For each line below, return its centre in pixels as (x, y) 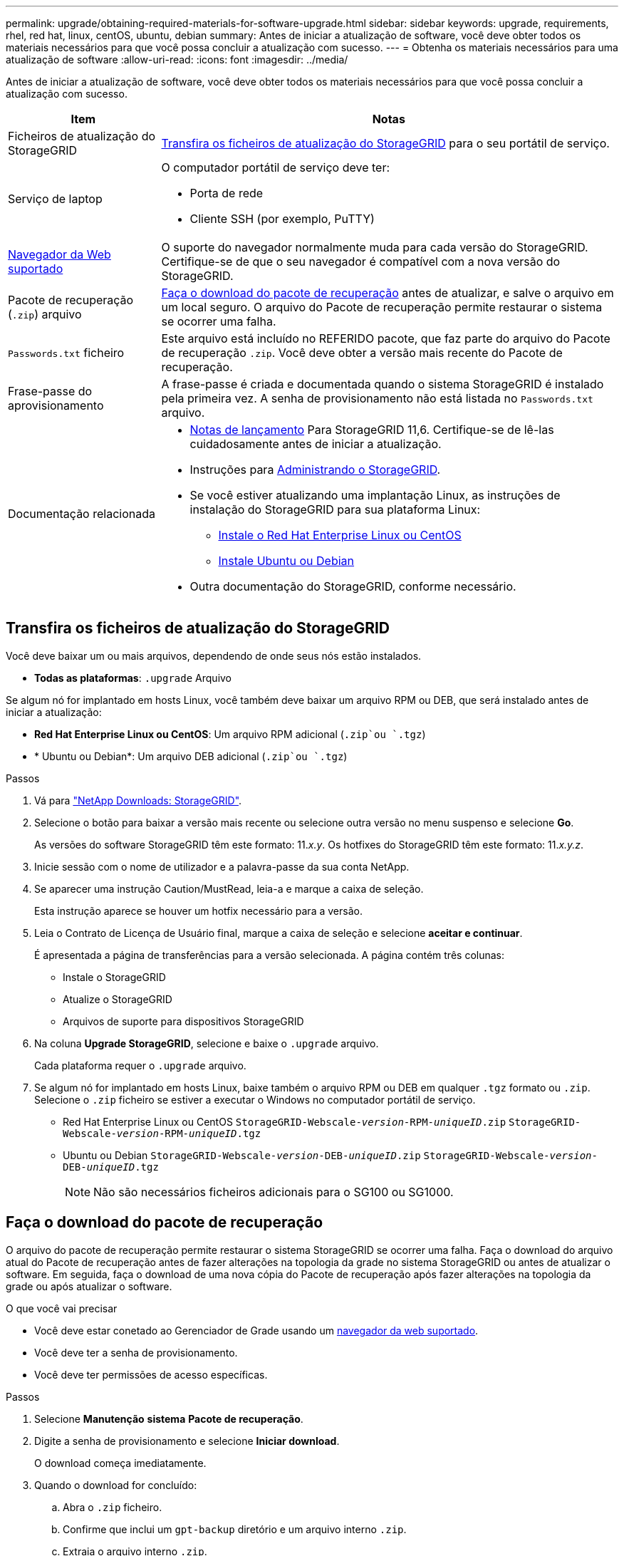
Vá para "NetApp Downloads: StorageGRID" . (138, 800)
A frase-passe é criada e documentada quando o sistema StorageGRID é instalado (383, 384)
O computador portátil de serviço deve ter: (276, 167)
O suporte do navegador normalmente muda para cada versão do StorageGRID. (375, 247)
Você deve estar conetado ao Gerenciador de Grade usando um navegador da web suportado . (256, 1330)
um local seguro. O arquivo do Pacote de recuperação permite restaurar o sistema (382, 307)
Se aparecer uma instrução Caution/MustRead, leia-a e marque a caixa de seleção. (229, 888)
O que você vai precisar (62, 1308)
